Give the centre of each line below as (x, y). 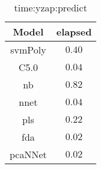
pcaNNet (28, 154)
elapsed (74, 32)
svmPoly (28, 50)
